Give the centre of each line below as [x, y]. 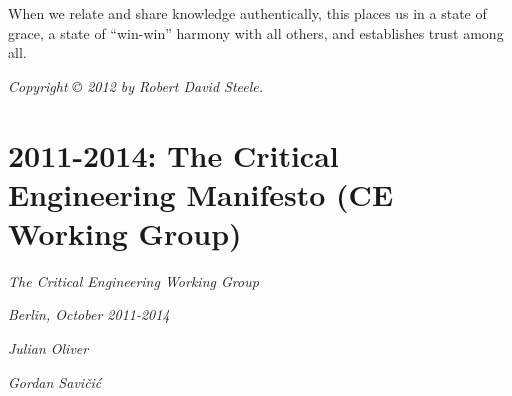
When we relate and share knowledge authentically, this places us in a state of [247, 13]
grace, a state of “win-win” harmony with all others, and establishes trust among [256, 32]
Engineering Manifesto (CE [201, 193]
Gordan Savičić [55, 381]
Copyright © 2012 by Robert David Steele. [136, 85]
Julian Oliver [48, 348]
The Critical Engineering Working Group [133, 280]
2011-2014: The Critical [173, 154]
